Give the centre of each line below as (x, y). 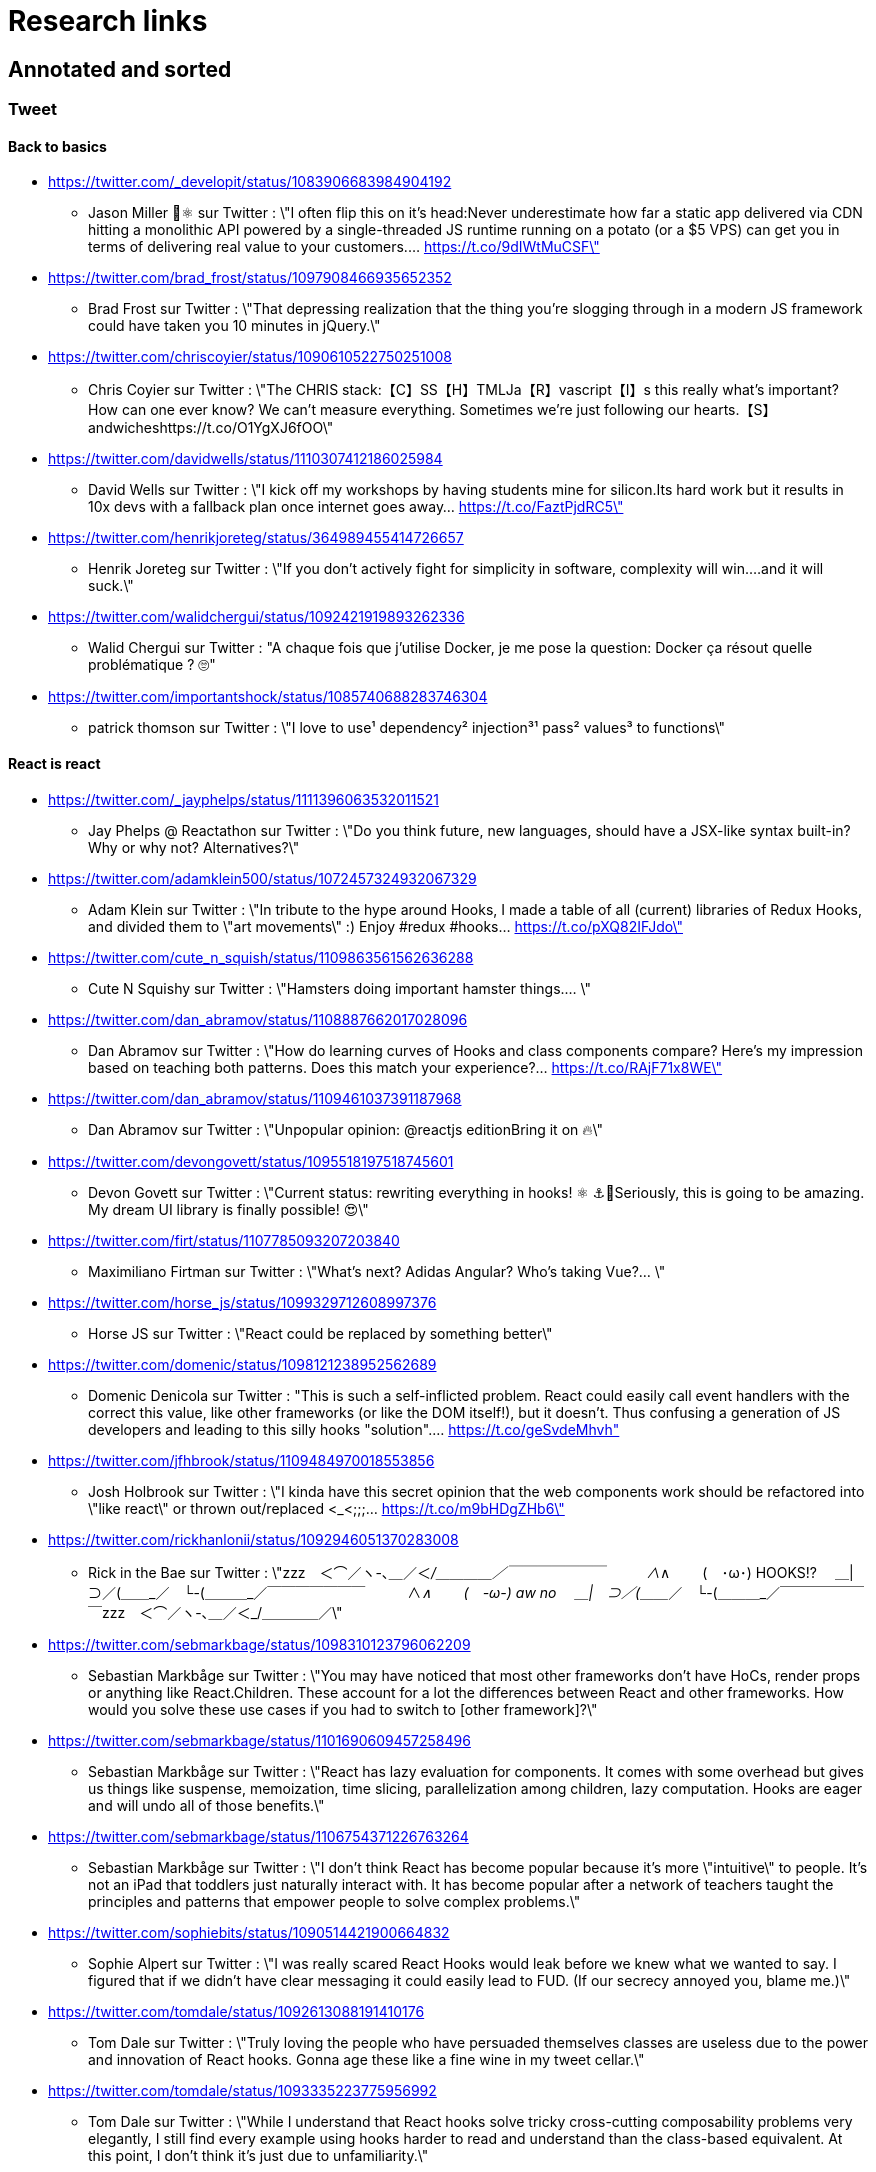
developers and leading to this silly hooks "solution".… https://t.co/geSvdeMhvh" (354, 1429)
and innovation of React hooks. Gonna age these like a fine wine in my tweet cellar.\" (366, 2059)
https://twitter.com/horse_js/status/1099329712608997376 (242, 1302)
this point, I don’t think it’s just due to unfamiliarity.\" (258, 2155)
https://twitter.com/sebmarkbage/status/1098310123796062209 (259, 1644)
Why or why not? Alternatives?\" (194, 847)
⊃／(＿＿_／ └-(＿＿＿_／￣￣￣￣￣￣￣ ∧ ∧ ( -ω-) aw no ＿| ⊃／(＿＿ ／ (385, 1592)
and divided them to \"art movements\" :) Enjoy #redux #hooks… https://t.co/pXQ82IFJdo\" (386, 926)
